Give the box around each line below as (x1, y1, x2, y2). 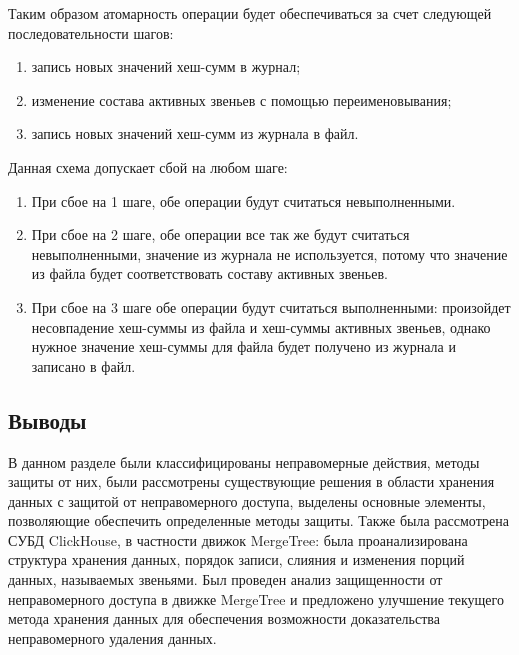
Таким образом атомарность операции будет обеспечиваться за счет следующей (8, 3, 492, 23)
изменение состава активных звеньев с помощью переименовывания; (31, 89, 452, 110)
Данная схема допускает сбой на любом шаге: (8, 156, 288, 177)
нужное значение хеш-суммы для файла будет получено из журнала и (31, 336, 456, 357)
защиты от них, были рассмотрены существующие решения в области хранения (8, 471, 495, 492)
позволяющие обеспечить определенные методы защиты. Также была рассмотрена (8, 510, 509, 531)
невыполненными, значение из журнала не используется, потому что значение (31, 243, 508, 264)
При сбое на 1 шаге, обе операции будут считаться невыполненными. (31, 190, 456, 211)
